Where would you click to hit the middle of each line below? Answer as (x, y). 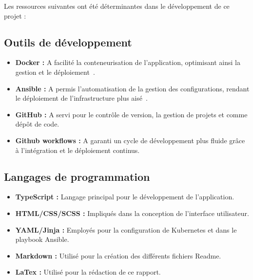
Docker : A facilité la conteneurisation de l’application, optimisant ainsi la (128, 62)
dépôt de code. (37, 124)
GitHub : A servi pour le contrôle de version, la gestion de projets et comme (131, 114)
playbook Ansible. (42, 239)
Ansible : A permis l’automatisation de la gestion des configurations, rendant (132, 88)
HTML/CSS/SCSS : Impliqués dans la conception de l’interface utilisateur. (132, 213)
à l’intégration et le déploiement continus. (78, 150)
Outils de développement (68, 42)
